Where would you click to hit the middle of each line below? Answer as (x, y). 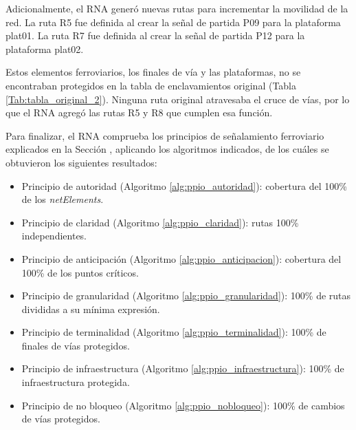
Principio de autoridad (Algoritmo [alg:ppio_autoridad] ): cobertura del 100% (184, 185)
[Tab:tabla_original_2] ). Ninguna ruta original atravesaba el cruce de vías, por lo (178, 99)
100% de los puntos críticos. (80, 272)
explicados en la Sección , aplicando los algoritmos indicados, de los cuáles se (167, 149)
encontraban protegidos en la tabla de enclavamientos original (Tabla (151, 85)
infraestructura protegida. (76, 382)
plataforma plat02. (45, 49)
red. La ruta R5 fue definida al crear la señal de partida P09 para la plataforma (173, 22)
